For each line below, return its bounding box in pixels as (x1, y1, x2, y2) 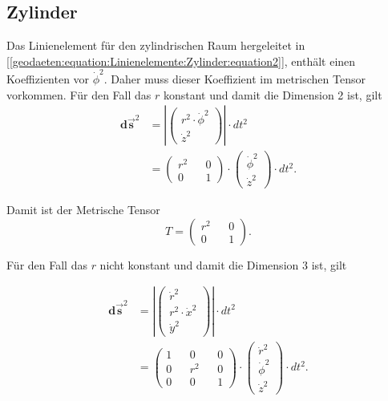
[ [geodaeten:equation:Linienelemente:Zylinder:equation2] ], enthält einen (6, 52, 356, 69)
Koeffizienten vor (6, 71, 90, 87)
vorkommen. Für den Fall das (6, 86, 152, 103)
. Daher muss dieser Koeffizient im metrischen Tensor (103, 71, 366, 87)
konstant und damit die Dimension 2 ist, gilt (163, 86, 382, 103)
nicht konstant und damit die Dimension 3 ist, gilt (99, 256, 347, 273)
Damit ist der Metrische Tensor (6, 200, 160, 217)
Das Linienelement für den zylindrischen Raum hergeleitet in (6, 37, 305, 54)
